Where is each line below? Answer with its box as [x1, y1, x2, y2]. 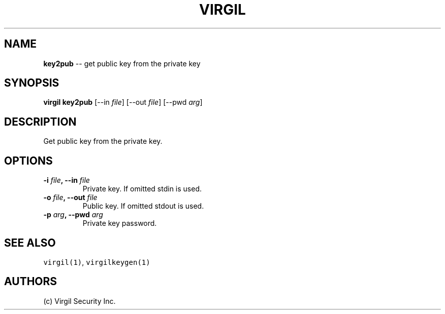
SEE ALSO [4, 236, 56, 249]
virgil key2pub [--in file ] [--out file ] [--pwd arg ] [43, 98, 203, 107]
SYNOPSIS [4, 76, 59, 90]
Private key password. [82, 219, 157, 228]
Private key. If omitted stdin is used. [82, 184, 202, 193]
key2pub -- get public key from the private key [43, 59, 201, 68]
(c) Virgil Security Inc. [43, 296, 116, 305]
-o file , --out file [43, 193, 98, 202]
